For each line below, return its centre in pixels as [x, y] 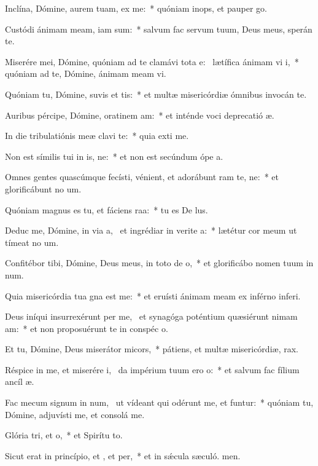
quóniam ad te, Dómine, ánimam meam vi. [86, 73]
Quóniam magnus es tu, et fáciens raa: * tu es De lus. [107, 209]
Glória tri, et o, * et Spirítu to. [64, 435]
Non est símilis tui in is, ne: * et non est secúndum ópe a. [114, 156]
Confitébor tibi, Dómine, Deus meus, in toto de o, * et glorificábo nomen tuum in [159, 263]
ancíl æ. [20, 381]
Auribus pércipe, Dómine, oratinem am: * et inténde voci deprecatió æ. [140, 115]
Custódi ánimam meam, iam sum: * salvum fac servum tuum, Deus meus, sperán [159, 29]
